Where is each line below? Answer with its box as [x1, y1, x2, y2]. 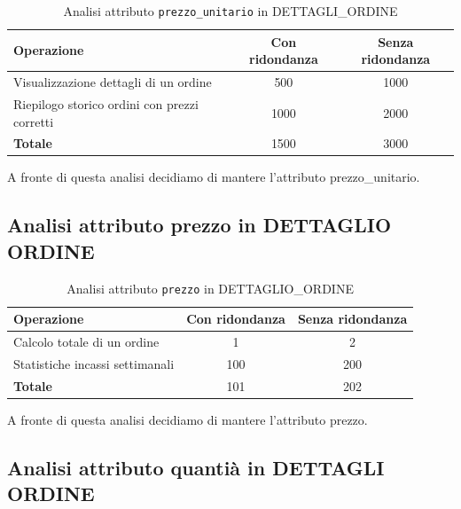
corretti [13, 112, 54, 130]
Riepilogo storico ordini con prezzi [13, 94, 199, 113]
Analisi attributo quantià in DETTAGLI [7, 453, 385, 481]
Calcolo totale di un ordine [13, 333, 160, 351]
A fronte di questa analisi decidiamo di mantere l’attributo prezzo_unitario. [7, 168, 420, 186]
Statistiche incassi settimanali [13, 355, 175, 372]
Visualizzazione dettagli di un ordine [13, 73, 212, 91]
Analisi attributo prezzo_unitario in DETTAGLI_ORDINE [63, 2, 398, 20]
